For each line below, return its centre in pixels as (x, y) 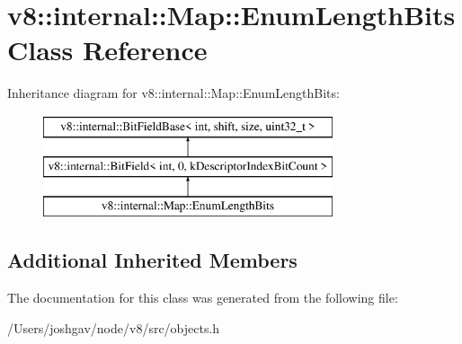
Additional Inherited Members (152, 260)
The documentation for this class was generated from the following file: (203, 298)
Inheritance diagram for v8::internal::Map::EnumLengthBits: (173, 93)
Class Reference (107, 50)
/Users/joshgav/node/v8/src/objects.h (114, 327)
